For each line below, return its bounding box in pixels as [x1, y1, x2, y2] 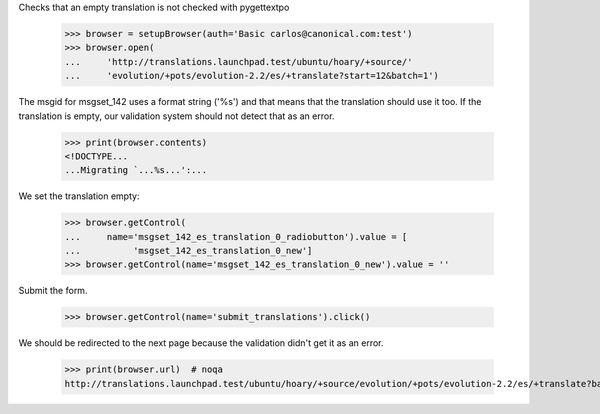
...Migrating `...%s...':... [64, 165, 208, 176]
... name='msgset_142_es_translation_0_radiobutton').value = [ [64, 231, 408, 242]
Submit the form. [18, 285, 88, 297]
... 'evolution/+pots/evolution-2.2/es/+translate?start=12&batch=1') [64, 70, 440, 82]
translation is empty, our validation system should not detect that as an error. [18, 110, 335, 122]
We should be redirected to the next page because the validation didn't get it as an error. [18, 337, 384, 349]
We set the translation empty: [18, 190, 140, 202]
